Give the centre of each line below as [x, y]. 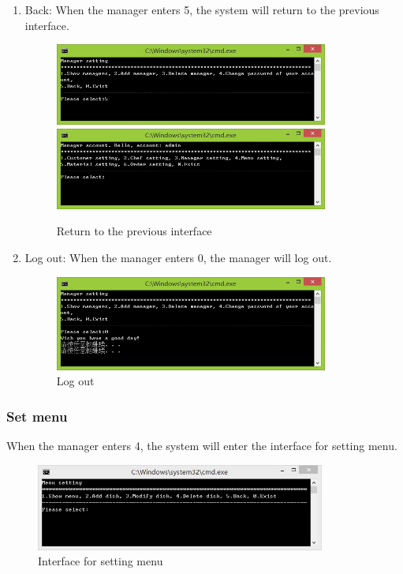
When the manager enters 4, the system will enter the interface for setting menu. [202, 446]
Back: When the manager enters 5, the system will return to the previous [202, 9]
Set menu [37, 416]
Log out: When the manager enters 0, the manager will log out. [178, 257]
